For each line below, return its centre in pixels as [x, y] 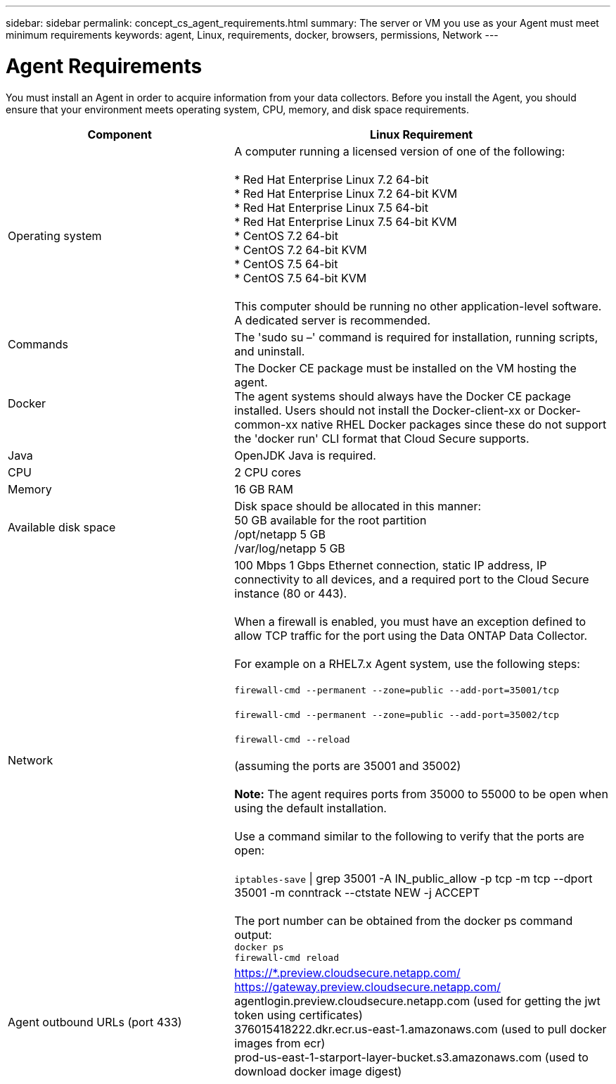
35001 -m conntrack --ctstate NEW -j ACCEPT [357, 892]
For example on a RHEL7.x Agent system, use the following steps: [407, 663]
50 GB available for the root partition [331, 520]
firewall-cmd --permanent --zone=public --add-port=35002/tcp [397, 714]
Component [120, 134]
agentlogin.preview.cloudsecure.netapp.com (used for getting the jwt [417, 1001]
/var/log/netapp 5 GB [290, 548]
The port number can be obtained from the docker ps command [404, 920]
